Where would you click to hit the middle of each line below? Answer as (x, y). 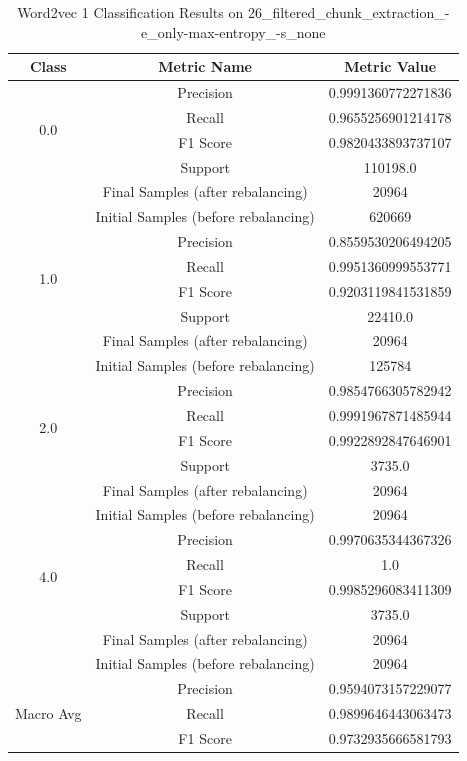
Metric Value (390, 66)
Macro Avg (48, 713)
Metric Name (205, 66)
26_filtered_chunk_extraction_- (348, 12)
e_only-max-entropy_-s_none (233, 31)
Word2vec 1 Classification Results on (130, 12)
